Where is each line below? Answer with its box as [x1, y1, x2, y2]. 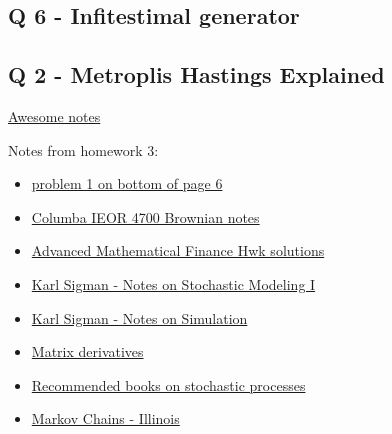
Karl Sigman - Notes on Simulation [31, 307, 248, 328]
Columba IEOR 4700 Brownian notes [31, 206, 260, 227]
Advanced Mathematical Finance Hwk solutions [31, 240, 325, 261]
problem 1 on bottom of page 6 [31, 173, 223, 194]
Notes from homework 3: [8, 139, 159, 160]
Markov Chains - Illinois [31, 408, 180, 429]
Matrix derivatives [31, 341, 144, 362]
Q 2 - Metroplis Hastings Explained [8, 59, 385, 90]
